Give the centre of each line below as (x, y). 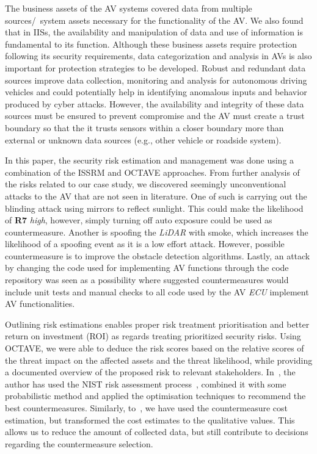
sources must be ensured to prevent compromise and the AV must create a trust (155, 116)
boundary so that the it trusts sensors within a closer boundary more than (144, 127)
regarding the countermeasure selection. (79, 443)
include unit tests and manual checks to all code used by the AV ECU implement (157, 291)
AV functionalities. (40, 304)
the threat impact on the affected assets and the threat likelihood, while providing (159, 360)
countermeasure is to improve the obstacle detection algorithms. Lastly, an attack (158, 255)
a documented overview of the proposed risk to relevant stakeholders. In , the (150, 372)
